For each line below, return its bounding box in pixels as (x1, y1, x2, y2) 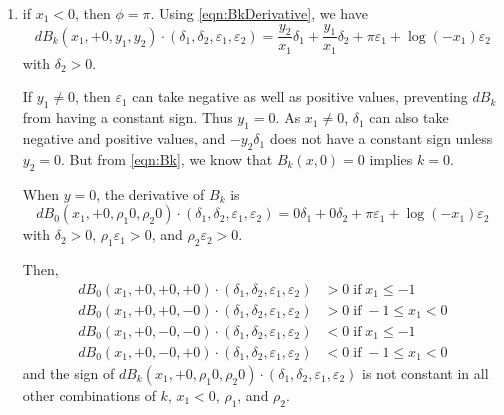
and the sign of (22, 362, 115, 383)
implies (369, 148, 413, 169)
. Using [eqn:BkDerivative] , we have (150, 3, 368, 23)
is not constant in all (362, 362, 489, 383)
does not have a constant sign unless (269, 128, 493, 149)
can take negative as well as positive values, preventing (132, 86, 468, 107)
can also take (369, 107, 449, 128)
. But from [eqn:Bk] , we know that (61, 148, 273, 169)
